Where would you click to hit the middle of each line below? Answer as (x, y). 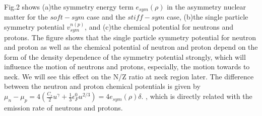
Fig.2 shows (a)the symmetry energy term (69, 7)
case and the (106, 17)
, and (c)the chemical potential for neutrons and (159, 27)
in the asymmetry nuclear (207, 7)
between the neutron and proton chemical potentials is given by (102, 86)
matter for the (26, 17)
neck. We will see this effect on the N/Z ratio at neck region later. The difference (129, 76)
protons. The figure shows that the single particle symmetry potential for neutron (130, 37)
